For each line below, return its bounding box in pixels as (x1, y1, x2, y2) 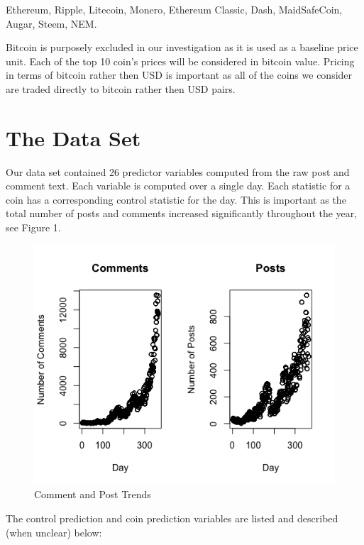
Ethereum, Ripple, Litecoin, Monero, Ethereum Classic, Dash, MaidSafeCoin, (6, 2, 343, 16)
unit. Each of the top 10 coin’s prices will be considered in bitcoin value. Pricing (6, 53, 355, 68)
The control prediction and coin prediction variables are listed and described (6, 510, 338, 525)
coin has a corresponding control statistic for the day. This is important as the (6, 192, 346, 207)
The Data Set (6, 123, 141, 152)
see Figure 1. (6, 220, 61, 235)
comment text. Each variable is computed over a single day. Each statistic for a (6, 178, 351, 193)
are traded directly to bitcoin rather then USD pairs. (6, 81, 236, 96)
